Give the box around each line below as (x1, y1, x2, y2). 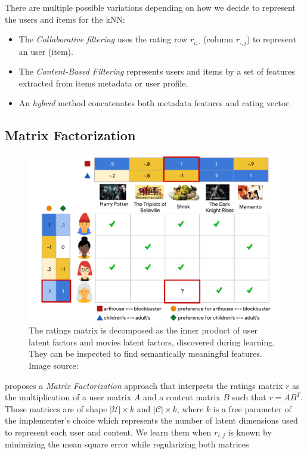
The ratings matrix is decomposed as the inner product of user (29, 324, 258, 336)
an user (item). (18, 45, 73, 57)
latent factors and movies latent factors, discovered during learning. (29, 335, 275, 348)
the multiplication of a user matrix (5, 391, 132, 403)
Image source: (29, 359, 79, 371)
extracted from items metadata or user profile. (18, 76, 188, 89)
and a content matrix (142, 391, 221, 403)
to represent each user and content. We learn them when (5, 425, 212, 438)
